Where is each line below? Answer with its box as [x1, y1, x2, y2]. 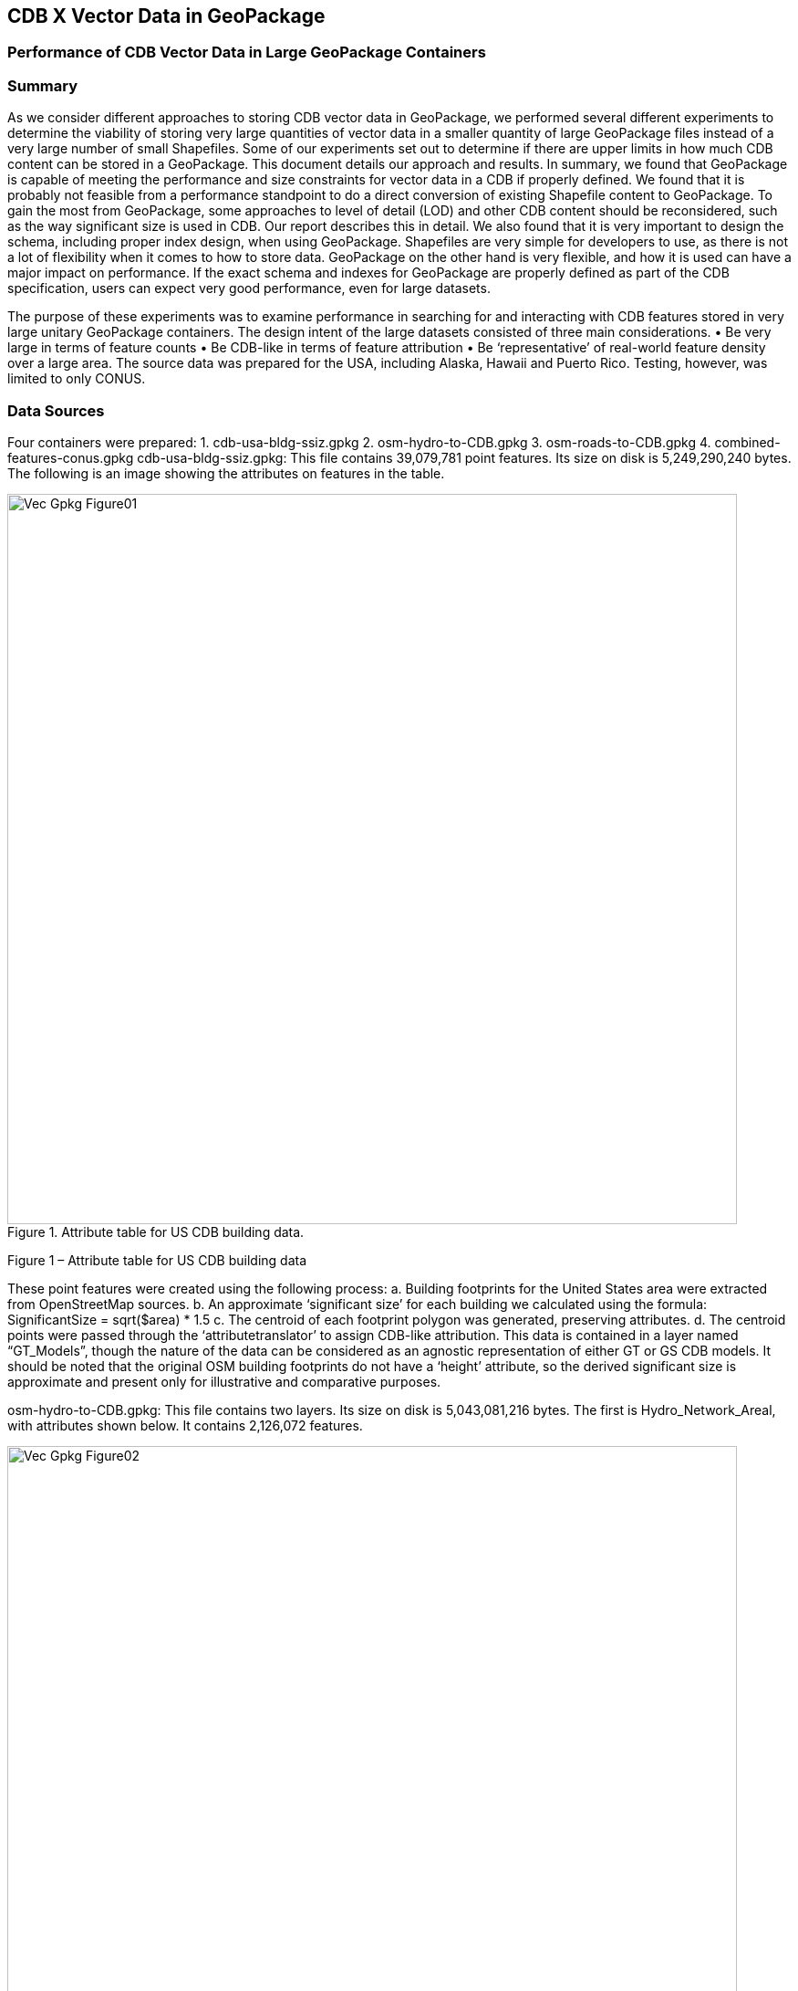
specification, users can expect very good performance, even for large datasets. [7, 280, 491, 297]
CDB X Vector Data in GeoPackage [7, 5, 326, 27]
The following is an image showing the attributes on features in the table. [7, 465, 445, 481]
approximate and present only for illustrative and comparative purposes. [7, 1373, 441, 1389]
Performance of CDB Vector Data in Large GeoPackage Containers [7, 43, 486, 62]
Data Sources [7, 401, 105, 420]
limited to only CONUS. [7, 371, 146, 387]
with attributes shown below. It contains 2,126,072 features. [7, 1417, 363, 1433]
